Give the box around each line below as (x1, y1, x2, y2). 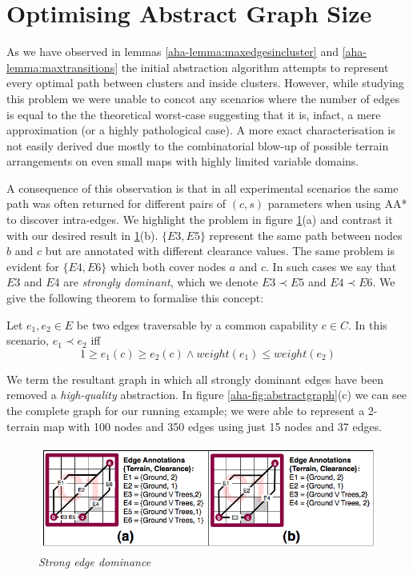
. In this (347, 316, 387, 333)
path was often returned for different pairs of (6, 195, 227, 212)
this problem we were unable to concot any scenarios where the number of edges (6, 90, 400, 106)
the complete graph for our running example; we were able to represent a (6, 402, 365, 418)
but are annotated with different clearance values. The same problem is (45, 242, 395, 259)
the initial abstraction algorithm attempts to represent (121, 58, 389, 75)
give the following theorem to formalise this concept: (6, 289, 264, 306)
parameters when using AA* (267, 195, 407, 212)
